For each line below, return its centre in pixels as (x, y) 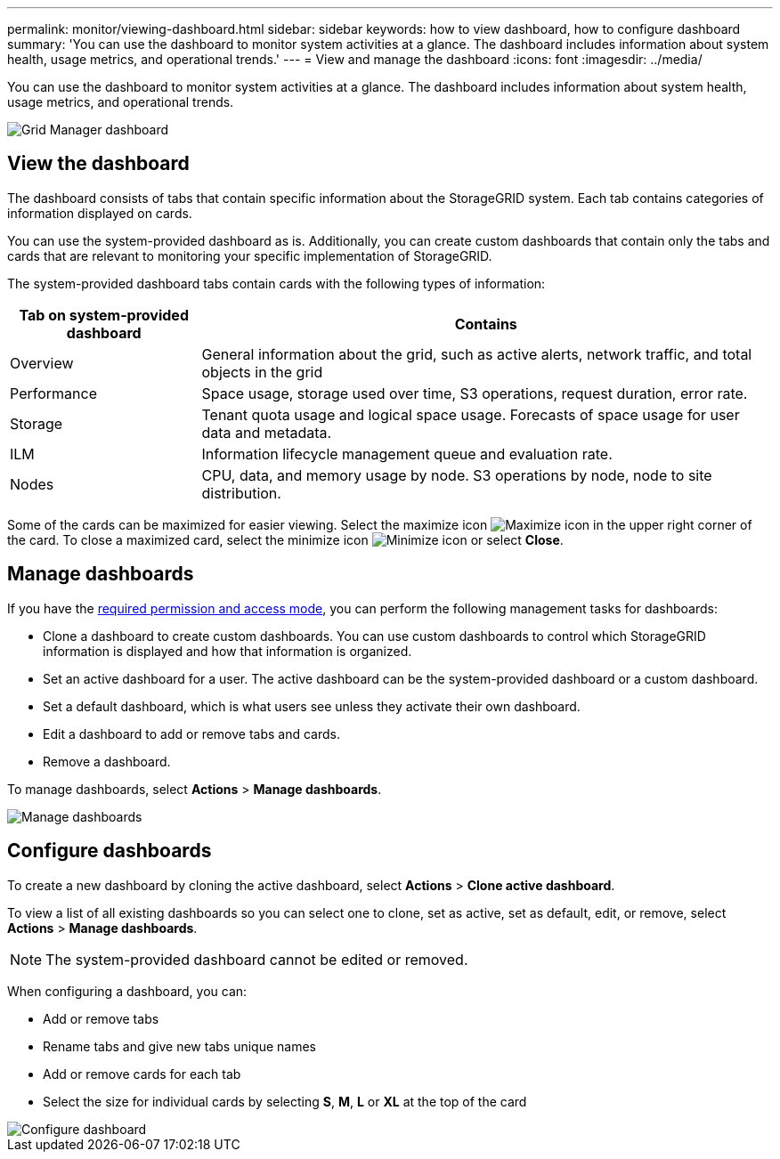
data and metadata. (267, 432)
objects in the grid (262, 372)
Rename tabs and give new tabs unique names (180, 1046)
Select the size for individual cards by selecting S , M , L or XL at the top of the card (285, 1101)
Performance (53, 393)
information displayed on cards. (100, 213)
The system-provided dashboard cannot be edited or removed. (257, 959)
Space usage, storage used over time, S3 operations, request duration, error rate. (475, 393)
